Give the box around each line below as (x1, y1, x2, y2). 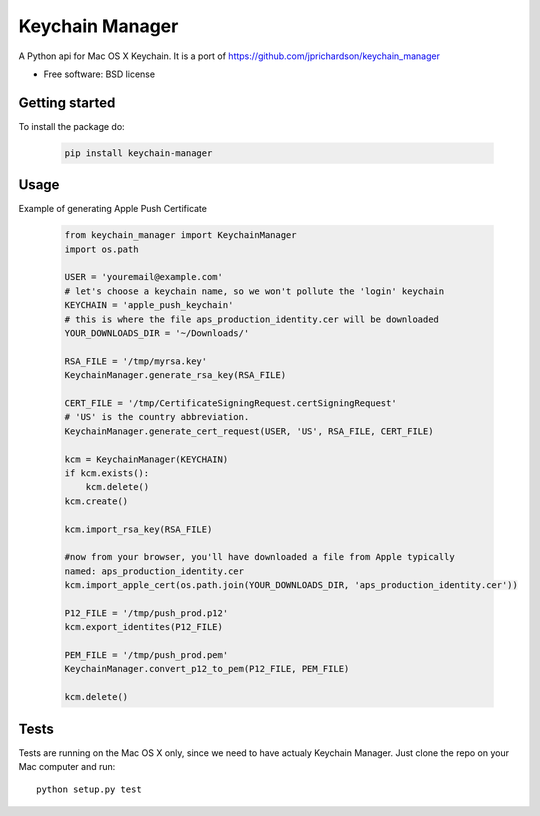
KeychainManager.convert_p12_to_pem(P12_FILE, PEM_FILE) (64, 663, 350, 675)
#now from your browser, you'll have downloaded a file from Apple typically (64, 551, 455, 563)
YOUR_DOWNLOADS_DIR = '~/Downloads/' (64, 328, 250, 339)
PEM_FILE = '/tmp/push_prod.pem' (64, 650, 229, 661)
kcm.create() (64, 495, 129, 507)
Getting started (18, 94, 116, 111)
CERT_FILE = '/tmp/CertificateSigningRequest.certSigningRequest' (64, 398, 397, 409)
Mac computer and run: (18, 761, 116, 773)
